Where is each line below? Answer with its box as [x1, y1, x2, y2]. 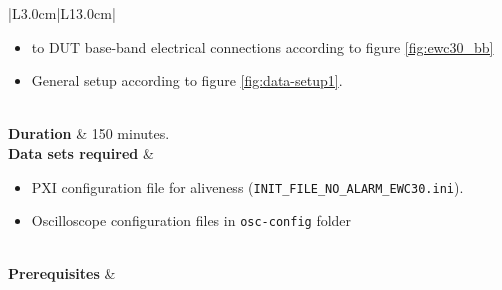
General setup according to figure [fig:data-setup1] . [31, 70, 343, 91]
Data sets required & [8, 142, 154, 163]
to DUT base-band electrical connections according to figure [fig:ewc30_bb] [31, 36, 494, 57]
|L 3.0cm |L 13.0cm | [8, 3, 116, 23]
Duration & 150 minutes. [8, 123, 170, 144]
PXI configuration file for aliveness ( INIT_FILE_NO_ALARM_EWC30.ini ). [31, 176, 464, 197]
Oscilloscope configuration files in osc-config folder [31, 210, 352, 231]
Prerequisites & [8, 263, 116, 284]
